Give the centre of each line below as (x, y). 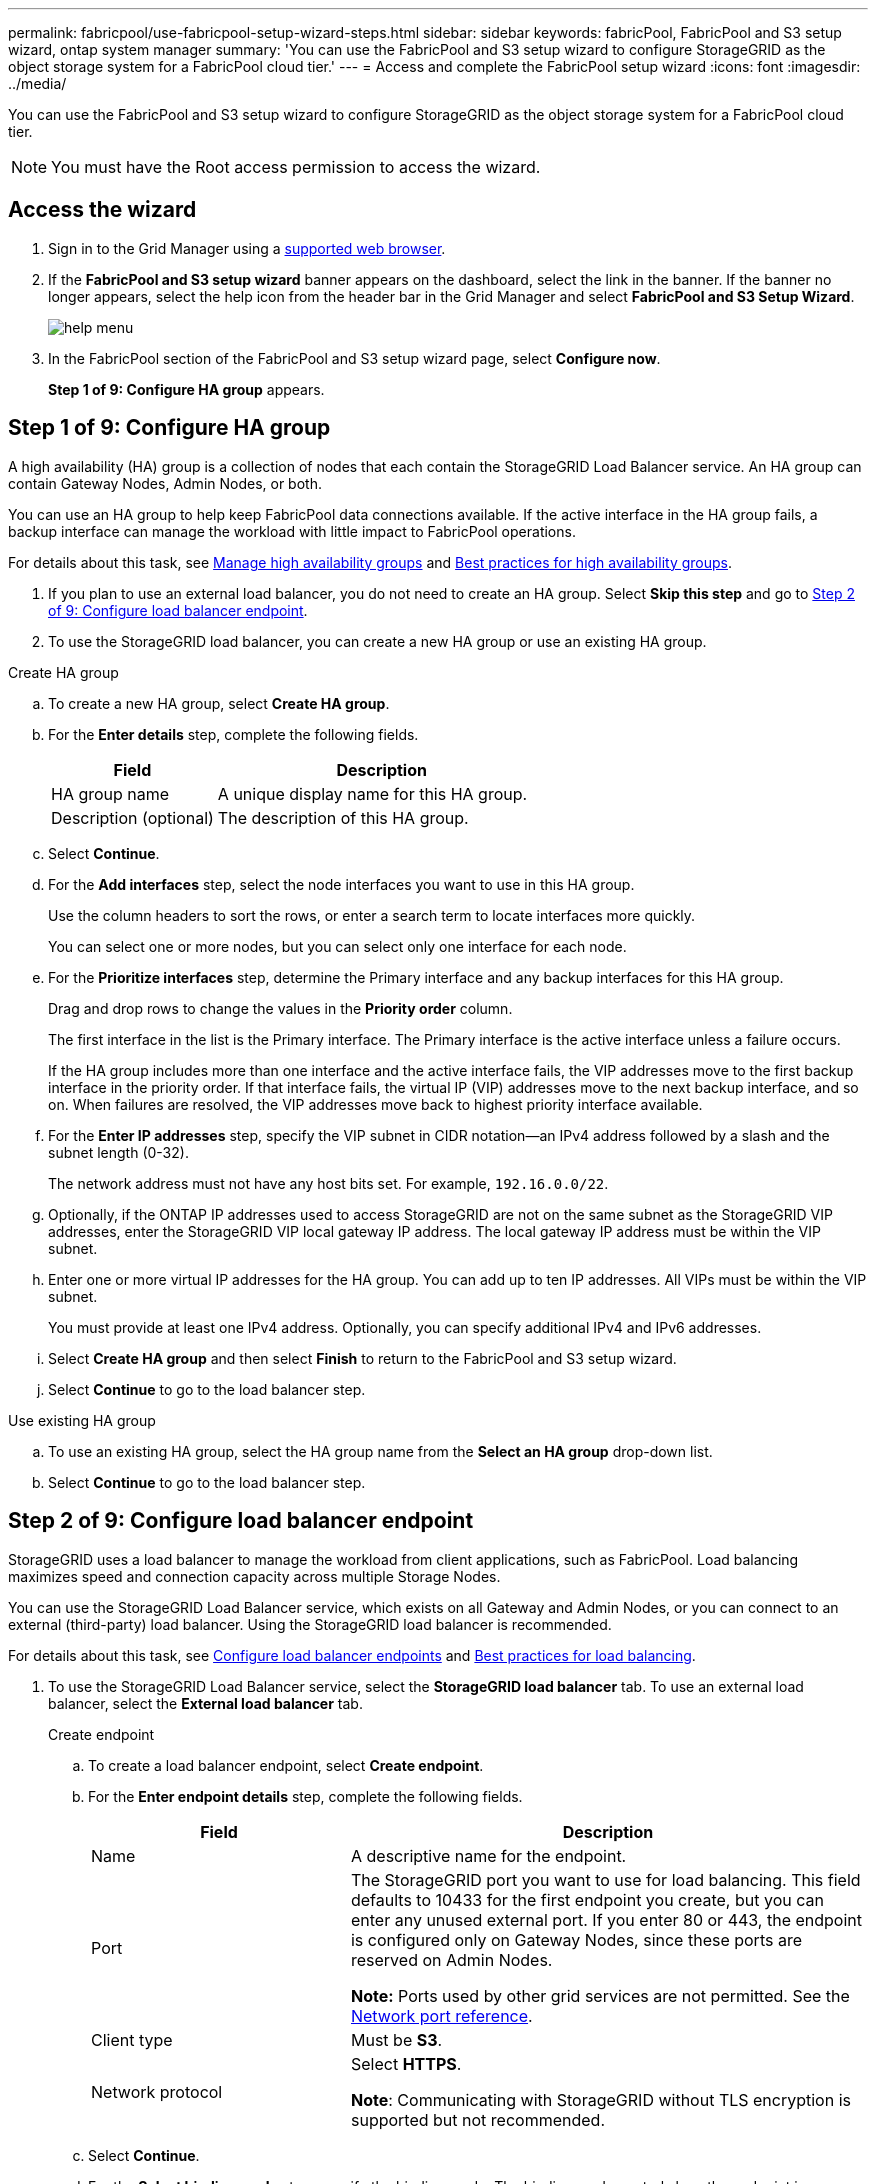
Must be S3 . (396, 2039)
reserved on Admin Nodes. (451, 1959)
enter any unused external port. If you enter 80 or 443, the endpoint (606, 1919)
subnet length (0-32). (118, 1152)
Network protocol (157, 2091)
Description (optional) (132, 817)
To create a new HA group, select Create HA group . (219, 703)
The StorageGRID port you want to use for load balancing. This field (605, 1879)
